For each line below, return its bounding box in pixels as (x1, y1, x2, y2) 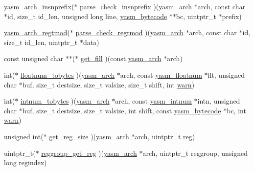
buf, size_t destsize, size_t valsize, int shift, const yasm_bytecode (22, 105, 221, 115)
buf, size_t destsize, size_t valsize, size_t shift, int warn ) (22, 79, 195, 89)
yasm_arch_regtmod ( (4, 27, 70, 38)
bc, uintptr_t (176, 11, 216, 21)
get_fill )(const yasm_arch (80, 53, 162, 64)
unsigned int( (4, 131, 44, 141)
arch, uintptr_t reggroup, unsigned (142, 148, 248, 158)
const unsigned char (4, 53, 64, 64)
